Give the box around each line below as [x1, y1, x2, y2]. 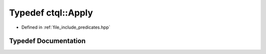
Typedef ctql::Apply [9, 7, 93, 18]
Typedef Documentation [9, 37, 86, 45]
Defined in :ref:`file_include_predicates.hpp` [21, 24, 110, 30]
